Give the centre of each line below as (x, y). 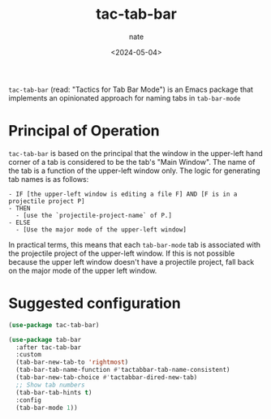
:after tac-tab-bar (49, 347)
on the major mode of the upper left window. (83, 270)
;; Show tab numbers (50, 385)
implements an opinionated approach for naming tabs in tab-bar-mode (125, 97)
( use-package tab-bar (45, 339)
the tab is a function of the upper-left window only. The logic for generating (134, 171)
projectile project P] (47, 201)
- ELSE (19, 222)
